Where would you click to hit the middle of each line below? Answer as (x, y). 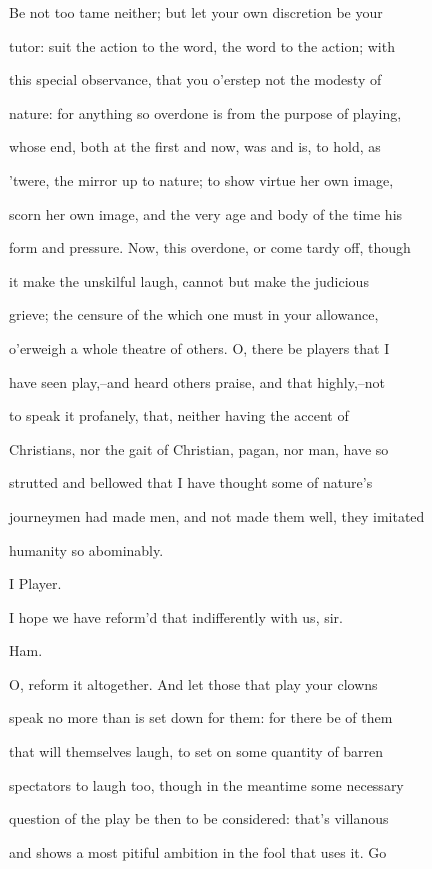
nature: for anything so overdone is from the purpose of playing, (205, 112)
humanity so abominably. (86, 549)
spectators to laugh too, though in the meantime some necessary (206, 784)
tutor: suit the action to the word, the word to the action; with (202, 45)
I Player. (35, 583)
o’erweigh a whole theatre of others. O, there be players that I (199, 347)
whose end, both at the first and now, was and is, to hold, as (195, 146)
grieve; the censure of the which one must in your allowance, (194, 314)
